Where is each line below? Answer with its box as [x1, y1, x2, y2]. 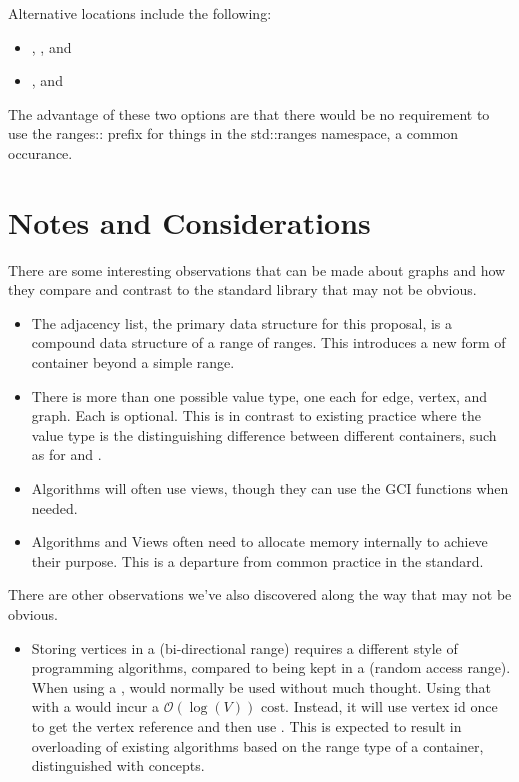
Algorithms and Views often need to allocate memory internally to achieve [31, 531, 488, 552]
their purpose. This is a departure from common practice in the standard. [31, 550, 484, 571]
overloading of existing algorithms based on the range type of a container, [31, 735, 484, 756]
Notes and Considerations [8, 201, 371, 242]
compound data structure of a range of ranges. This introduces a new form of [31, 332, 506, 353]
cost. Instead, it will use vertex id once [260, 696, 498, 717]
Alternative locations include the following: [8, 3, 272, 23]
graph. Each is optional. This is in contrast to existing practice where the [31, 405, 481, 426]
